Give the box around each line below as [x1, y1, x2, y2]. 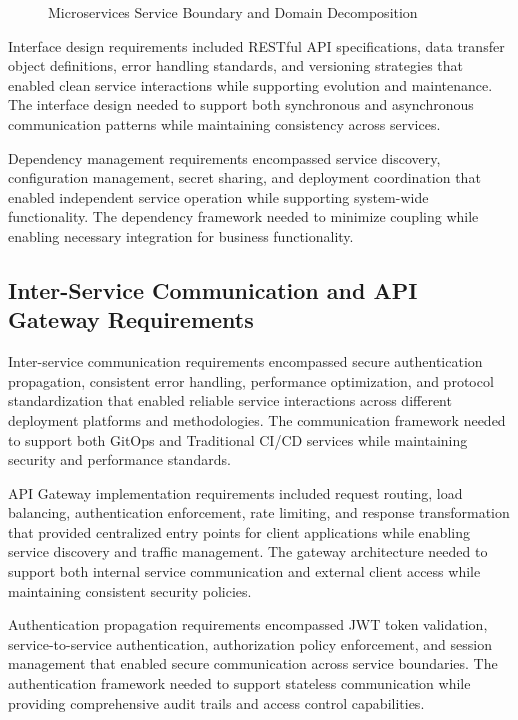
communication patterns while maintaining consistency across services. [8, 113, 441, 134]
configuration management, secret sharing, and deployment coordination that [8, 167, 481, 188]
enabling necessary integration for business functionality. [8, 225, 354, 246]
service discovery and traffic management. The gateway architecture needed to [8, 541, 488, 562]
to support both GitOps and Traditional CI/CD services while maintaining [8, 429, 468, 450]
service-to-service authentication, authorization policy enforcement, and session [8, 633, 492, 654]
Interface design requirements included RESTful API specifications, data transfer [8, 35, 505, 56]
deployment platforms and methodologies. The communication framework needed [8, 409, 506, 430]
